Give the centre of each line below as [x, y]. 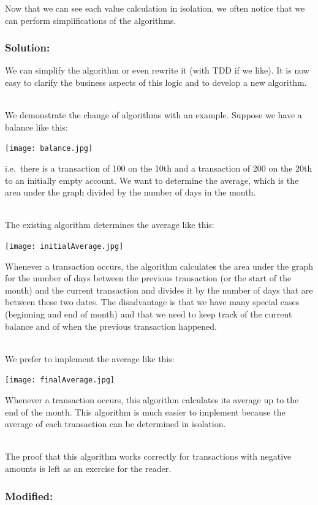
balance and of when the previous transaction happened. [111, 326]
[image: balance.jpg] [49, 149]
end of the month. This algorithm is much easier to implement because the [145, 412]
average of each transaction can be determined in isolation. [115, 424]
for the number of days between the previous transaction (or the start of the [148, 278]
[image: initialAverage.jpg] [64, 246]
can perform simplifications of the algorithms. [91, 20]
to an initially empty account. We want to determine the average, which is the [152, 180]
